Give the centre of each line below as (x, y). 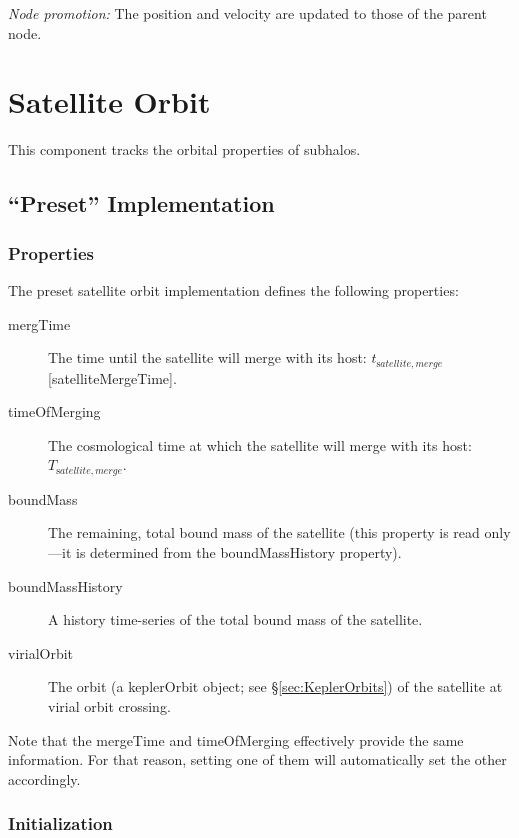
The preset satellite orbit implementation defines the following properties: (233, 289)
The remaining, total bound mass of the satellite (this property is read (264, 532)
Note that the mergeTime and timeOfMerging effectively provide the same (236, 739)
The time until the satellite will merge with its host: (207, 357)
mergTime (39, 323)
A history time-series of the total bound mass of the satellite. (235, 619)
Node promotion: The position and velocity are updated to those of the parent (247, 13)
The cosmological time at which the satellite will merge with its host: (260, 444)
